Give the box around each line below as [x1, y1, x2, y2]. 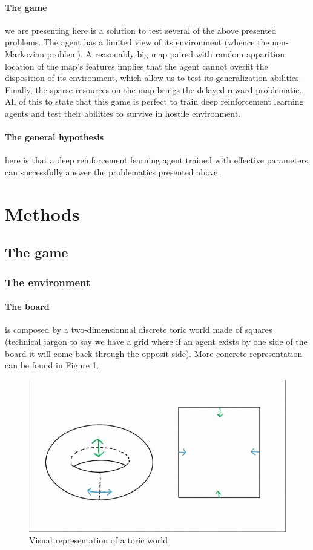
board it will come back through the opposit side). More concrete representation [5, 347, 303, 359]
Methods [5, 201, 80, 226]
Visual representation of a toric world [29, 534, 168, 546]
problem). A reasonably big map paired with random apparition [47, 47, 285, 60]
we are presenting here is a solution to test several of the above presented [5, 24, 277, 36]
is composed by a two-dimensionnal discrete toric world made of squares [5, 323, 272, 336]
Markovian [5, 47, 45, 60]
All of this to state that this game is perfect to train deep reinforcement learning [5, 95, 304, 108]
